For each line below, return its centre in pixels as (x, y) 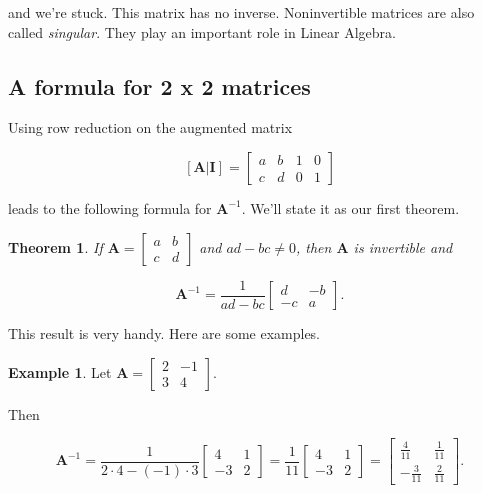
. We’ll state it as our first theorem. (350, 207)
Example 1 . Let (60, 371)
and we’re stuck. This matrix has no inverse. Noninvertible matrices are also (241, 12)
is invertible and (403, 246)
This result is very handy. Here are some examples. (164, 333)
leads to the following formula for (110, 207)
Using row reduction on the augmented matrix (150, 127)
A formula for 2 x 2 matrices (159, 85)
